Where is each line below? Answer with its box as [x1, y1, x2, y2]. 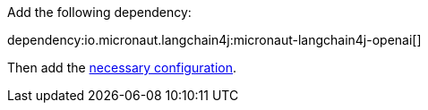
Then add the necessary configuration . [7, 60, 237, 75]
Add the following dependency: [7, 4, 192, 20]
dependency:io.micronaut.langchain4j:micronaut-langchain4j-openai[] [7, 32, 422, 47]
